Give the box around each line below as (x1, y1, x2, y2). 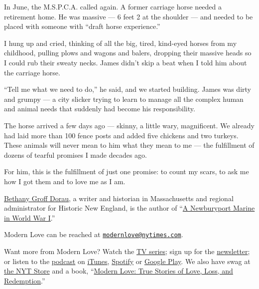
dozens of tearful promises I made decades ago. (4, 149, 147, 160)
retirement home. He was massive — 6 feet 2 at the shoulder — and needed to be (4, 11, 253, 21)
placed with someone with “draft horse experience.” (4, 21, 160, 31)
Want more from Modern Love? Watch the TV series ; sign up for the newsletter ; (4, 246, 250, 256)
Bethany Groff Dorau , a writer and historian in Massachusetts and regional (4, 193, 234, 203)
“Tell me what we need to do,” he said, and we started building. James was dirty (4, 84, 251, 94)
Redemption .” (4, 275, 45, 286)
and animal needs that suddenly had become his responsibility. (4, 103, 195, 114)
